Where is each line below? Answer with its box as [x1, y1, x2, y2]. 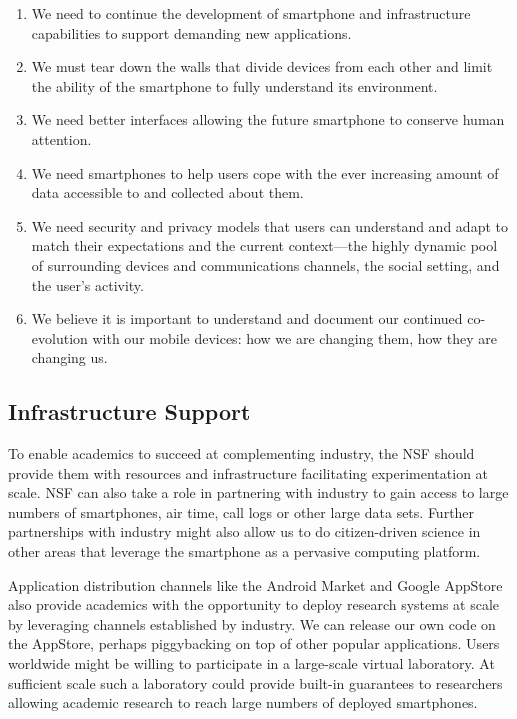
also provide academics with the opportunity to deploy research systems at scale [8, 594, 500, 615]
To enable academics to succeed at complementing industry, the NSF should [8, 443, 475, 464]
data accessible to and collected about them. [31, 182, 304, 203]
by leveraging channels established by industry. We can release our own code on [8, 613, 496, 634]
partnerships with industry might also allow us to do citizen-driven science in [8, 521, 481, 542]
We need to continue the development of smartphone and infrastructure [31, 3, 471, 23]
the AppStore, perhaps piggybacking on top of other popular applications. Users [8, 633, 500, 654]
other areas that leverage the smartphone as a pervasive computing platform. [8, 541, 481, 562]
